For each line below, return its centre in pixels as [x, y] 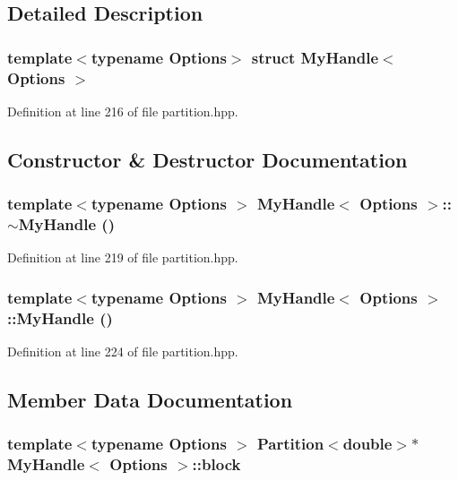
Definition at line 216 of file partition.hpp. [123, 111]
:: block [216, 464]
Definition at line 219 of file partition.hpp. [123, 257]
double [367, 444]
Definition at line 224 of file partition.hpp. [123, 351]
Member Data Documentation [150, 400]
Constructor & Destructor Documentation [207, 159]
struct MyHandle [315, 57]
